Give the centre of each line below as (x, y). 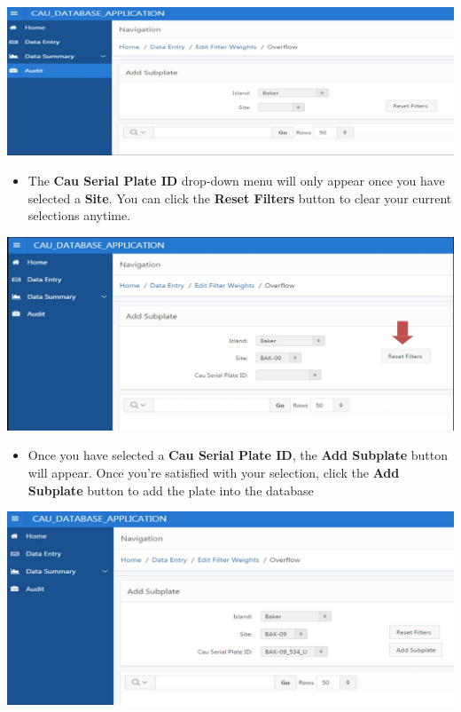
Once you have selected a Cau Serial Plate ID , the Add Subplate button (238, 455)
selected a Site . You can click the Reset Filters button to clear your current (240, 198)
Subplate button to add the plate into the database (171, 490)
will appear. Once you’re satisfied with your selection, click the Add (214, 472)
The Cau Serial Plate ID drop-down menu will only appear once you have (236, 180)
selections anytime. (79, 215)
